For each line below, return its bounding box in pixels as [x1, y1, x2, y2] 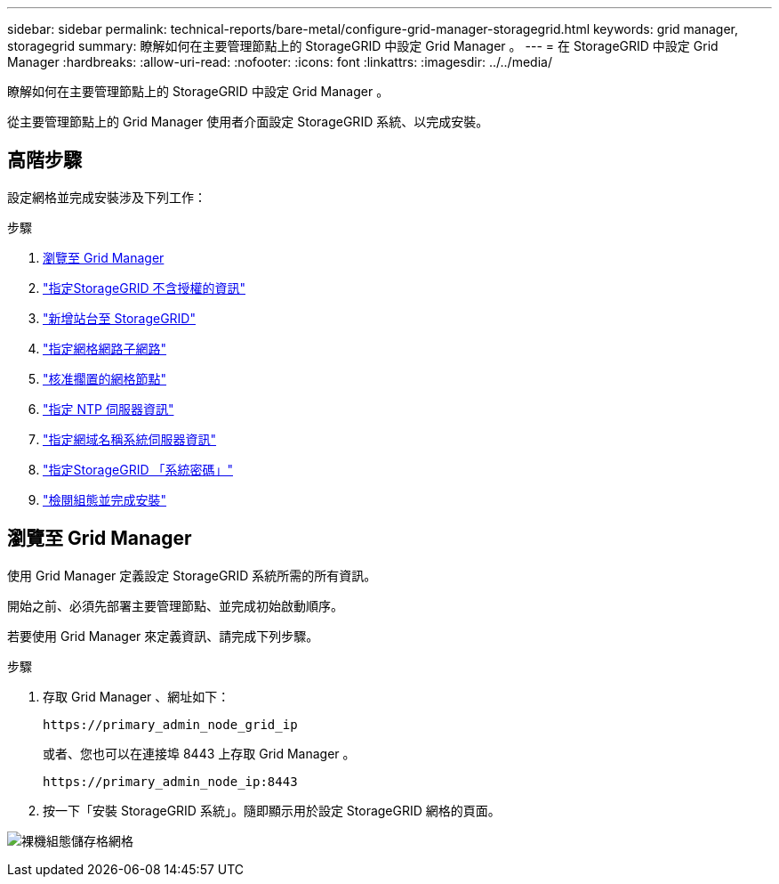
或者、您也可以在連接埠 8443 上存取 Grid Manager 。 [43, 745, 356, 761]
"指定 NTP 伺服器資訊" [43, 401, 174, 417]
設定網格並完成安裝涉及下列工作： [7, 189, 206, 205]
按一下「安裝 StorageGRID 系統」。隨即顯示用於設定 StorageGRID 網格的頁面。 [43, 802, 501, 818]
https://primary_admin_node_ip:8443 [43, 774, 298, 789]
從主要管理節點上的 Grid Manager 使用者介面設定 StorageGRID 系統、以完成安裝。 [7, 114, 489, 129]
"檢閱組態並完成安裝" [43, 491, 167, 507]
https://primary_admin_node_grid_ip [43, 717, 298, 732]
